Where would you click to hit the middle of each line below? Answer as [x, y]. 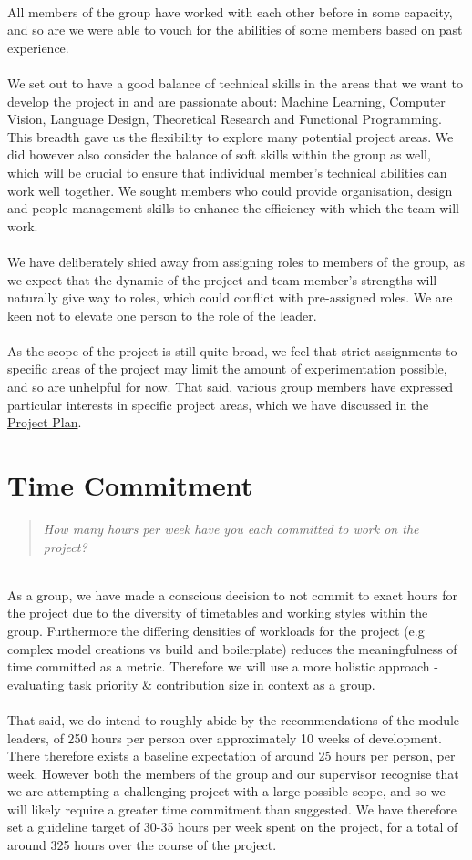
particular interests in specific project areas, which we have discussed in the [218, 404]
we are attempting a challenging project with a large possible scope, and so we [226, 791]
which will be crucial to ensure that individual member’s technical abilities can [227, 172]
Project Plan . [45, 422]
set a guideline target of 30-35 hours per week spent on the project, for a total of [233, 827]
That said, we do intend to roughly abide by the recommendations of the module [234, 719]
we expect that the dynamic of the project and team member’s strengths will [222, 279]
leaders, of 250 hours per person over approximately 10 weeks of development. [225, 737]
